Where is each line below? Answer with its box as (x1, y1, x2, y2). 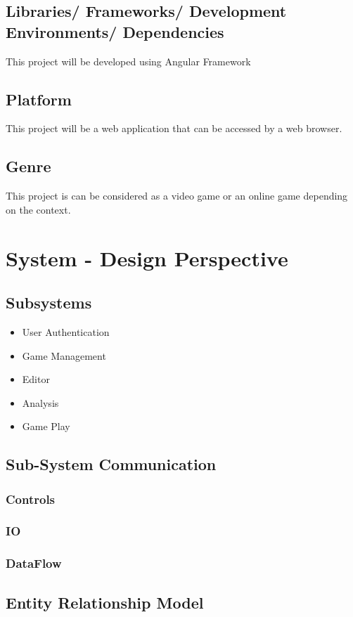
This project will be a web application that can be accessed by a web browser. (6, 121, 342, 136)
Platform (6, 88, 72, 110)
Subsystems (6, 292, 92, 313)
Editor (22, 372, 50, 387)
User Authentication (22, 324, 110, 339)
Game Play (22, 419, 70, 434)
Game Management (22, 348, 106, 363)
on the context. (6, 202, 71, 216)
